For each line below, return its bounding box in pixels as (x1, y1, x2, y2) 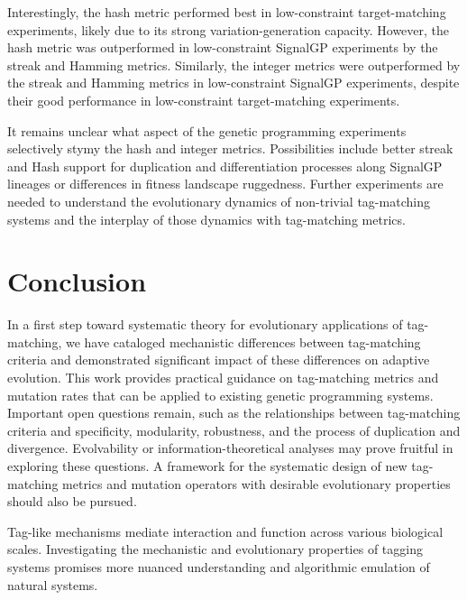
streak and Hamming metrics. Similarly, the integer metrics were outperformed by (7, 55, 461, 74)
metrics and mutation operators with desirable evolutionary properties (62, 474, 451, 493)
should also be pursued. (7, 492, 137, 511)
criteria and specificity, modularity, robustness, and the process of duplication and (7, 420, 461, 439)
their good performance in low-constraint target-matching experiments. (7, 90, 400, 109)
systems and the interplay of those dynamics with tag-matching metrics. (7, 209, 406, 228)
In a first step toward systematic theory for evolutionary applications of (7, 315, 403, 334)
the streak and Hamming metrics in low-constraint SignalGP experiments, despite (7, 73, 460, 92)
